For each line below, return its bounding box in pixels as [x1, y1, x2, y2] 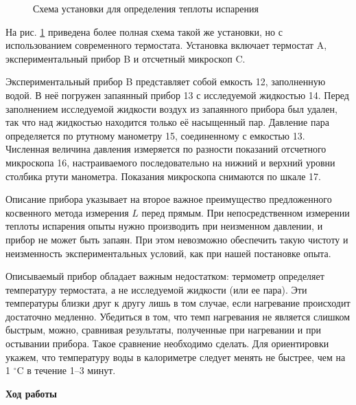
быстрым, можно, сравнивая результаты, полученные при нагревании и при [5, 322, 321, 337]
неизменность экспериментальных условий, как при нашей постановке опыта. [5, 245, 331, 260]
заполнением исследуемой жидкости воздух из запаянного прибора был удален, [5, 101, 337, 116]
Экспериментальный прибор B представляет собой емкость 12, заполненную [5, 74, 326, 89]
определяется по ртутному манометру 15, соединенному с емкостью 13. [5, 128, 305, 142]
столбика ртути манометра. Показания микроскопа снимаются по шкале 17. [5, 168, 321, 183]
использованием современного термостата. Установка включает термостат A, [5, 38, 327, 52]
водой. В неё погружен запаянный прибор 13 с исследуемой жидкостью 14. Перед [5, 87, 349, 102]
